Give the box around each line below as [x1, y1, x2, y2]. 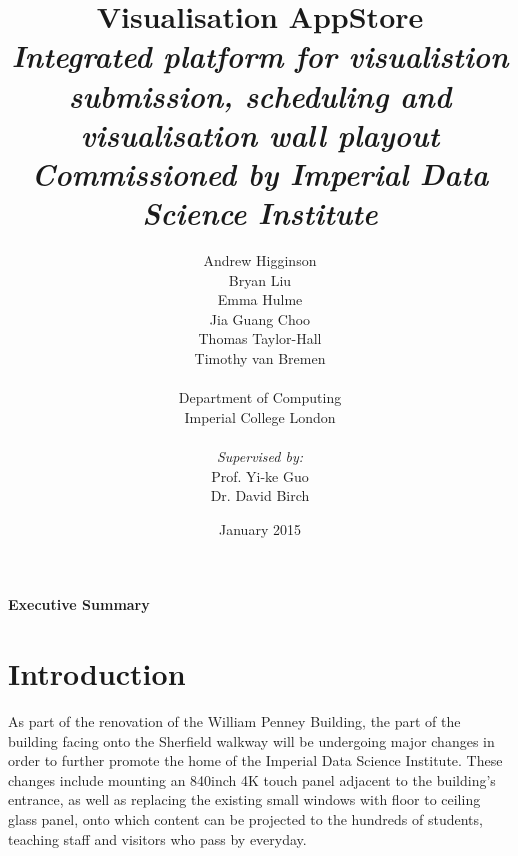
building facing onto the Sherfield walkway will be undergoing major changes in [8, 730, 495, 751]
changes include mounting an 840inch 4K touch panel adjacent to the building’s [8, 769, 496, 790]
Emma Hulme [217, 289, 303, 310]
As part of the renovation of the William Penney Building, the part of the [8, 711, 461, 732]
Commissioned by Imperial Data [31, 152, 489, 194]
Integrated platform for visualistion [11, 35, 509, 77]
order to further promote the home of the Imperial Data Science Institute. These [8, 750, 503, 771]
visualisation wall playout [80, 113, 440, 155]
